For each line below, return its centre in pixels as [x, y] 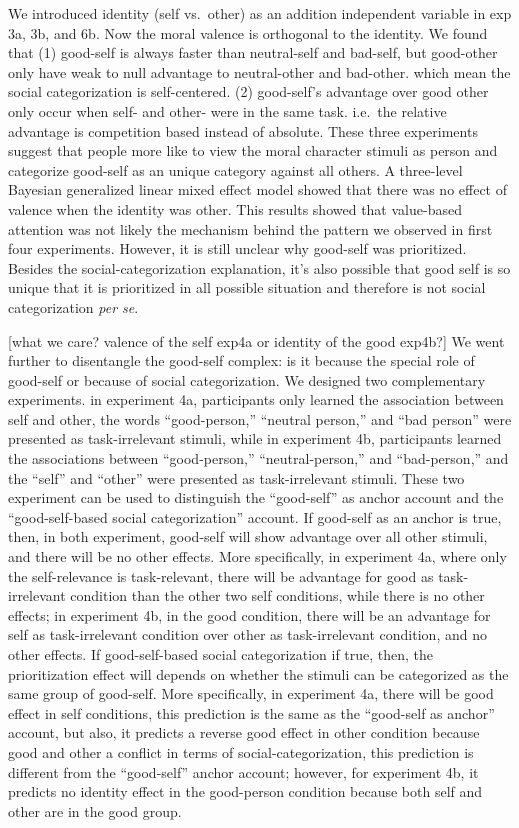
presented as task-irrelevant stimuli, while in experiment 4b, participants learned [255, 438]
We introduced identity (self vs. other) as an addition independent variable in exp [260, 13]
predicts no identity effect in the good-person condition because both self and [245, 791]
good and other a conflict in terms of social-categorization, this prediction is [241, 751]
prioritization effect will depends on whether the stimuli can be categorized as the [258, 673]
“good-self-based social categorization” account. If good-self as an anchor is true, [255, 516]
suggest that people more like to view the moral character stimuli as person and [253, 150]
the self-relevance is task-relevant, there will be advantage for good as [221, 575]
